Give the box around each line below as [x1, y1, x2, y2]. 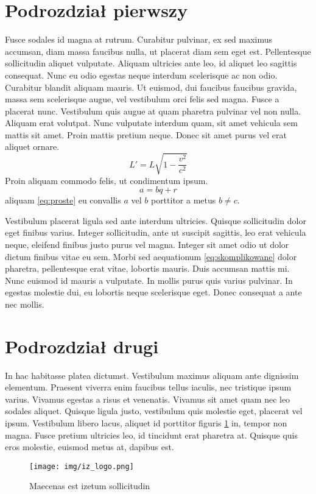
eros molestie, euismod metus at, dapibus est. [5, 440, 174, 453]
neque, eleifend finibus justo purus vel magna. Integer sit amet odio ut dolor [5, 238, 289, 250]
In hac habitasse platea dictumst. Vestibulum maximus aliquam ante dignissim [5, 369, 299, 381]
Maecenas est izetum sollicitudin [29, 479, 150, 492]
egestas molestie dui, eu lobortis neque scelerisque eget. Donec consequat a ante [5, 286, 302, 298]
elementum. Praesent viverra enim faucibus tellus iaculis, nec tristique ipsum [5, 381, 292, 393]
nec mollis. [5, 297, 44, 310]
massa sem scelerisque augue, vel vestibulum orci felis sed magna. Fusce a [5, 93, 279, 105]
